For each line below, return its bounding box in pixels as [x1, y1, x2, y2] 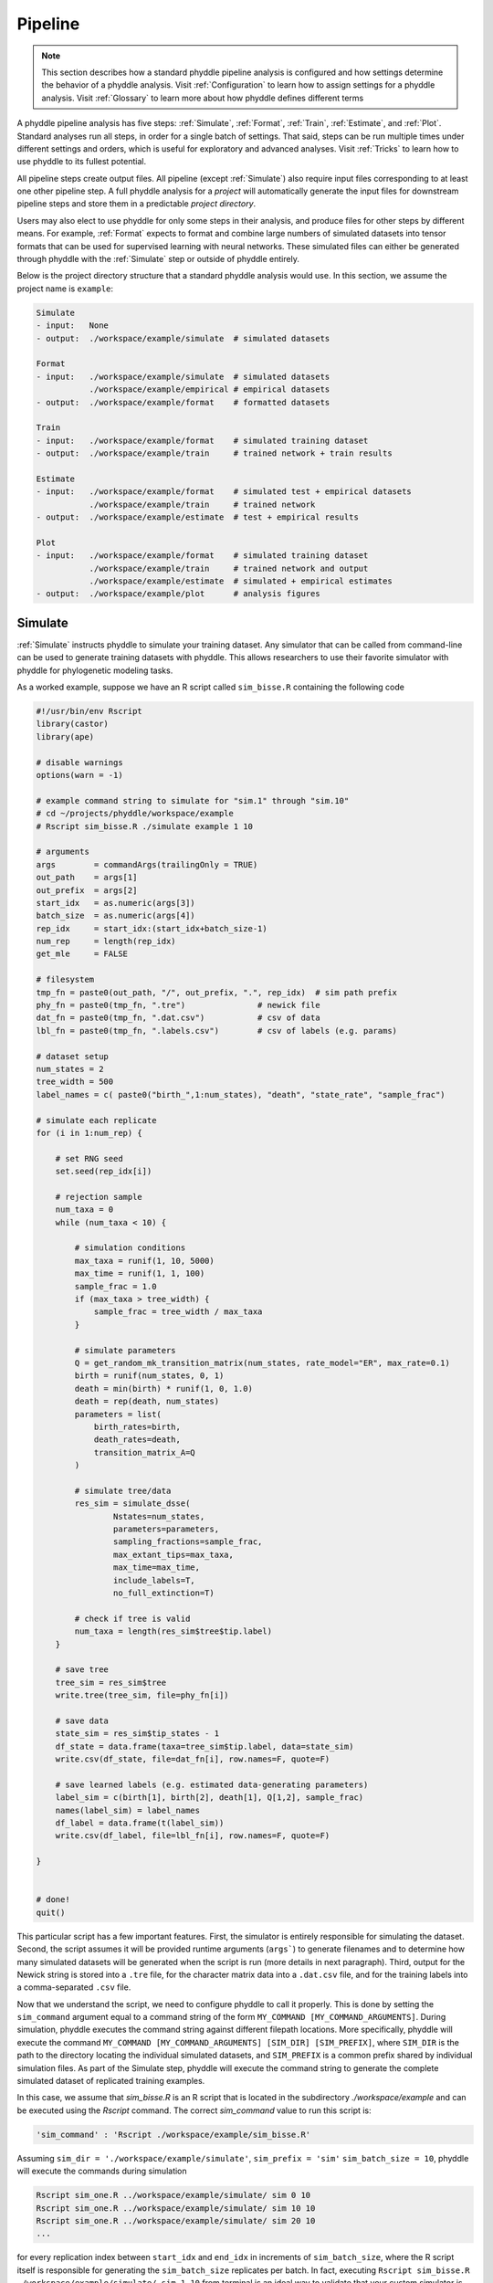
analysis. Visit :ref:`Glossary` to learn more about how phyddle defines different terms [41, 92, 364, 103]
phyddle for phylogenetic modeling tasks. [16, 665, 173, 676]
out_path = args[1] [36, 872, 138, 883]
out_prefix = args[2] [36, 885, 138, 895]
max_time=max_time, [112, 1562, 201, 1573]
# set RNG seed [55, 1153, 123, 1163]
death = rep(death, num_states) [74, 1396, 219, 1406]
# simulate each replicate [36, 1115, 157, 1125]
